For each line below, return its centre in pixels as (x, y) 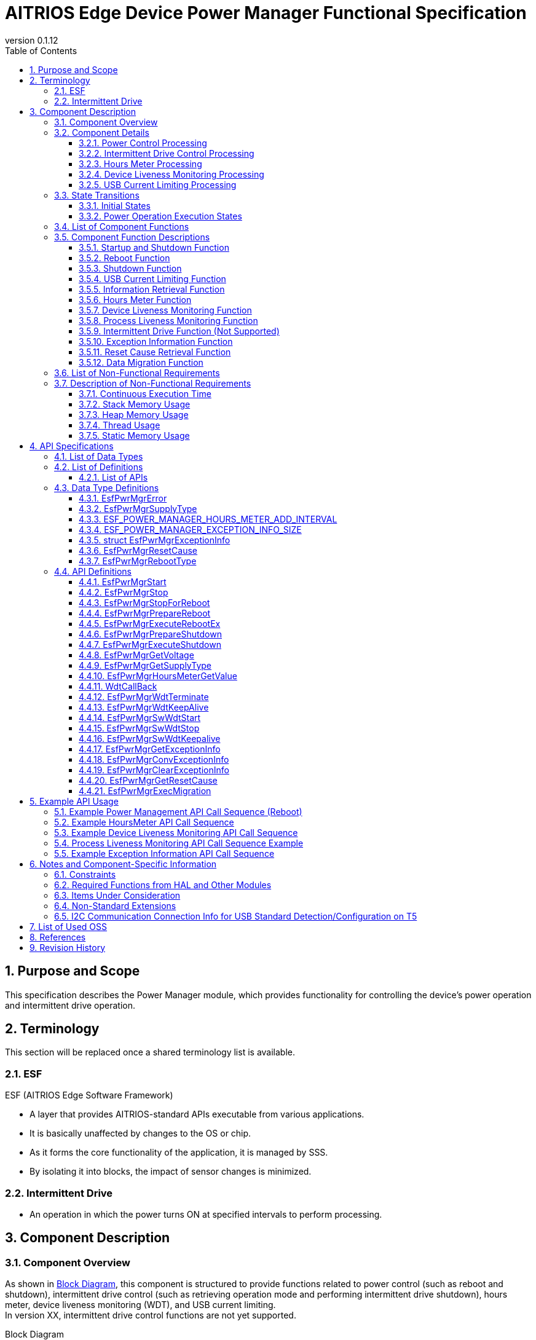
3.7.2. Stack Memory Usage (135, 404)
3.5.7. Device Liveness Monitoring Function (165, 310)
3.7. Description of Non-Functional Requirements (153, 383)
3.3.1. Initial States (115, 205)
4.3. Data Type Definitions (107, 487)
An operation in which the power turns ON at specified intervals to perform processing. (206, 1214)
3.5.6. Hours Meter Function (135, 299)
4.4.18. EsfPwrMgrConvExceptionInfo (154, 759)
